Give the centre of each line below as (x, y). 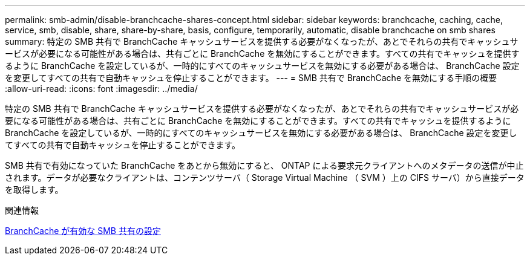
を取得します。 (34, 190)
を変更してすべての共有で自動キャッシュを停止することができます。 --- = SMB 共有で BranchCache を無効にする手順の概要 (251, 78)
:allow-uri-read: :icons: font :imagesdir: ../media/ (101, 89)
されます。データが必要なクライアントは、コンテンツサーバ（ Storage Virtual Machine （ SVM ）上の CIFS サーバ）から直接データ (265, 177)
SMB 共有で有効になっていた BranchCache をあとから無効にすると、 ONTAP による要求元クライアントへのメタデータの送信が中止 (264, 165)
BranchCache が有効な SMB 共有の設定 (83, 231)
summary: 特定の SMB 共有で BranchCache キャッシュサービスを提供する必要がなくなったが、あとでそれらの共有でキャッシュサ (262, 41)
